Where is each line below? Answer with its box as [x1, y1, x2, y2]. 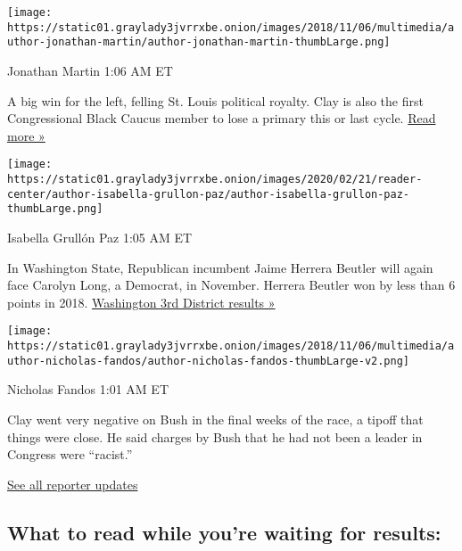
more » [7, 126, 45, 144]
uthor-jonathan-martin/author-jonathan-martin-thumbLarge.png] [7, 36, 391, 49]
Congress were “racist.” [7, 445, 133, 464]
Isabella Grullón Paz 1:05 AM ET [7, 227, 193, 246]
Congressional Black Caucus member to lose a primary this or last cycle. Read [7, 109, 436, 127]
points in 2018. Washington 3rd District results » [7, 292, 276, 311]
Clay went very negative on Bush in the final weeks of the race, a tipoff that [7, 409, 424, 428]
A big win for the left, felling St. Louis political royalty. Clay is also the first [7, 91, 424, 110]
